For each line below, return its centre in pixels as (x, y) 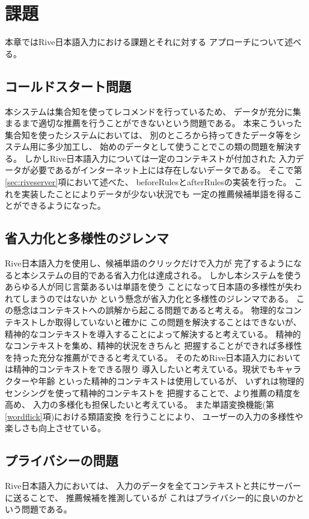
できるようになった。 (63, 205)
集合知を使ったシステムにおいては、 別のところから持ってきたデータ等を (149, 134)
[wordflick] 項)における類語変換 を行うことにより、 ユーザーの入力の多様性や (154, 416)
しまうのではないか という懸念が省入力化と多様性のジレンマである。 (158, 298)
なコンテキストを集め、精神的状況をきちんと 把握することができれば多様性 (154, 345)
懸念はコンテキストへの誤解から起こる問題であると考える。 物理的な (149, 310)
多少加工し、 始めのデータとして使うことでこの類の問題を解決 (170, 146)
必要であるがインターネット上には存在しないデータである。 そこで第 (166, 170)
